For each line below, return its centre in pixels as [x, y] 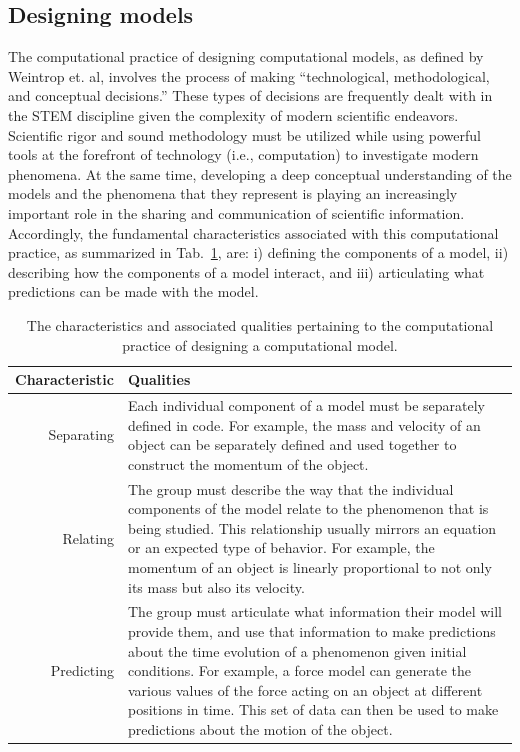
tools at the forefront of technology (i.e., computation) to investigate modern [243, 154]
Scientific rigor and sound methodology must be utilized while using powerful [244, 134]
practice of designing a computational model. [260, 344]
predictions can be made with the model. [133, 291]
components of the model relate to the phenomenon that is [308, 508]
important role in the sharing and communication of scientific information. [236, 212]
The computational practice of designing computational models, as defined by [246, 56]
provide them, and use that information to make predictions [312, 630]
